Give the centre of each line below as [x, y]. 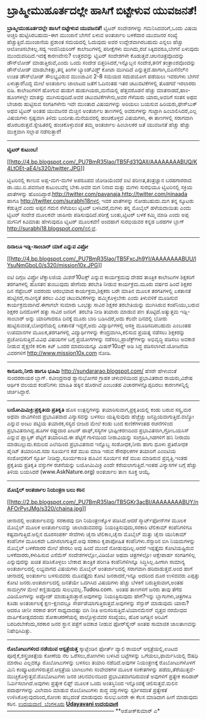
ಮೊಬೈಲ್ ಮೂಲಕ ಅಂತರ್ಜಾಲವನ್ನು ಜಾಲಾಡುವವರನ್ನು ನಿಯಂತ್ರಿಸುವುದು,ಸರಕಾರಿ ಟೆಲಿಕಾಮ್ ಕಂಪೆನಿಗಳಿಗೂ [100, 527]
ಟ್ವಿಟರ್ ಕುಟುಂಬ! [23, 149]
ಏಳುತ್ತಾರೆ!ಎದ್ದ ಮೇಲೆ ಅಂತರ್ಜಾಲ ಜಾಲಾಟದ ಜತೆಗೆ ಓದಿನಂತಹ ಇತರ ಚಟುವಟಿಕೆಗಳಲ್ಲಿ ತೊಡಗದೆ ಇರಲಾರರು [101, 83]
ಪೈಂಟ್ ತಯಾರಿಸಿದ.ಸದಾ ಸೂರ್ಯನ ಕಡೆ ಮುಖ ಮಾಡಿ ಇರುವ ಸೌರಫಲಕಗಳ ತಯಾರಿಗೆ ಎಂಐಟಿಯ [91, 451]
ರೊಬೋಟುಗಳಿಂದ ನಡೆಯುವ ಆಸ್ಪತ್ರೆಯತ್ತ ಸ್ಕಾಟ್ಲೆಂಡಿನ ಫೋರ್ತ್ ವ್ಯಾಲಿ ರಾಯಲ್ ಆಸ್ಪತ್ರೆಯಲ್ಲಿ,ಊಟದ [92, 649]
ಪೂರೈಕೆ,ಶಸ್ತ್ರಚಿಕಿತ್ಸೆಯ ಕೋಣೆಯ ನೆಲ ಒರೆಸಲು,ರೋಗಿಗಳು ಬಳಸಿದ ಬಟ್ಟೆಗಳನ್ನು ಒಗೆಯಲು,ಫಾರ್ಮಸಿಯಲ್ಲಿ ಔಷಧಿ [103, 655]
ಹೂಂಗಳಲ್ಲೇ [17, 97]
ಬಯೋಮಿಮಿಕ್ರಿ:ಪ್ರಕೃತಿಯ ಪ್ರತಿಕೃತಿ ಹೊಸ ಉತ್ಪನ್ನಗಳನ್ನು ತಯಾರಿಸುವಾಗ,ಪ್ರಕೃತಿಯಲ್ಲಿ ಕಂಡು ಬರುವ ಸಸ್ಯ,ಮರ [99, 409]
